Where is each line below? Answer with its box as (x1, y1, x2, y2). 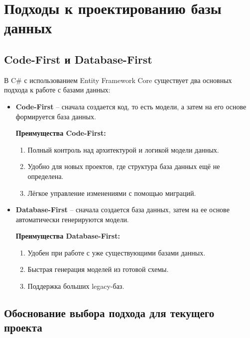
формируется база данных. (15, 111, 96, 121)
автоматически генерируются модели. (15, 214, 129, 224)
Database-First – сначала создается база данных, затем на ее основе (15, 204, 230, 215)
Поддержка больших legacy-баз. (27, 281, 125, 291)
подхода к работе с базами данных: (4, 84, 111, 95)
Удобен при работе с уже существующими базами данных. (27, 247, 206, 257)
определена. (27, 170, 64, 181)
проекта (4, 320, 42, 335)
